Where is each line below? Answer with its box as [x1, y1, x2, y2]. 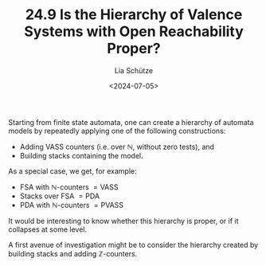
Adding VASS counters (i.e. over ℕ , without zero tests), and [19, 142, 215, 151]
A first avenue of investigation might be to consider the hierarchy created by [8, 240, 259, 249]
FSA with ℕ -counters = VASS [19, 182, 119, 192]
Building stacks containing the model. [19, 151, 143, 160]
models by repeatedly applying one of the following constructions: [8, 126, 226, 135]
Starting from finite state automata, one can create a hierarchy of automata [8, 117, 254, 127]
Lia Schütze [114, 65, 154, 75]
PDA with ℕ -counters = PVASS [19, 200, 124, 209]
